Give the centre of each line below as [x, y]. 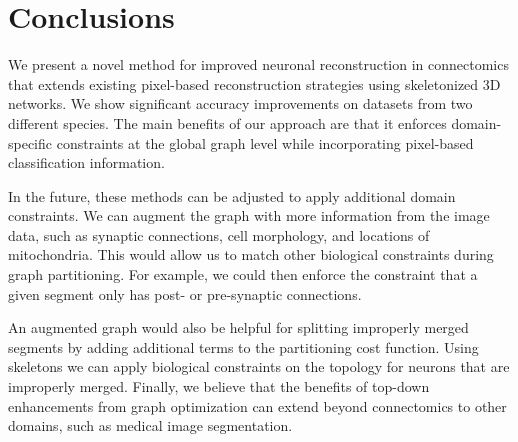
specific [30, 142]
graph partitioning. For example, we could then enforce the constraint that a [243, 274]
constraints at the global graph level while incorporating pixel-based [265, 142]
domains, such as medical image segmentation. [150, 425]
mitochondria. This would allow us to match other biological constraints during [251, 254]
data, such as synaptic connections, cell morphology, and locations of [219, 234]
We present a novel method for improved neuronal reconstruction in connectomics [258, 64]
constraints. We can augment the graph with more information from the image [249, 215]
